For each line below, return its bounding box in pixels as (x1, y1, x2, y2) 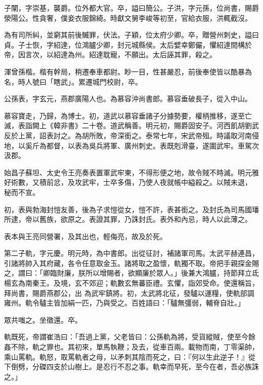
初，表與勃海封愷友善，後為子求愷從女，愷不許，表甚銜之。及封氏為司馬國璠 (4, 204, 259, 214)
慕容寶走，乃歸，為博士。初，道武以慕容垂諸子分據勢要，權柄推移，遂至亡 (4, 110, 252, 121)
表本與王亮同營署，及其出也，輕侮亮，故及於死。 (4, 230, 167, 241)
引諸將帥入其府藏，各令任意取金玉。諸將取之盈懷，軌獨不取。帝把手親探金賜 (4, 257, 259, 268)
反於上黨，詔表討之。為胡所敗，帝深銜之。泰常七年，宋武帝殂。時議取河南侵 (4, 130, 259, 140)
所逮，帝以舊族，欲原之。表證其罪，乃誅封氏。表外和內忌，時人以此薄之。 (4, 214, 252, 224)
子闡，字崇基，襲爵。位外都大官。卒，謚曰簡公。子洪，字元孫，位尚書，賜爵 (4, 3, 259, 13)
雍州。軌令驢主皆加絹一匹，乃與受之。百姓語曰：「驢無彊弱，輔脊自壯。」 (4, 297, 245, 308)
